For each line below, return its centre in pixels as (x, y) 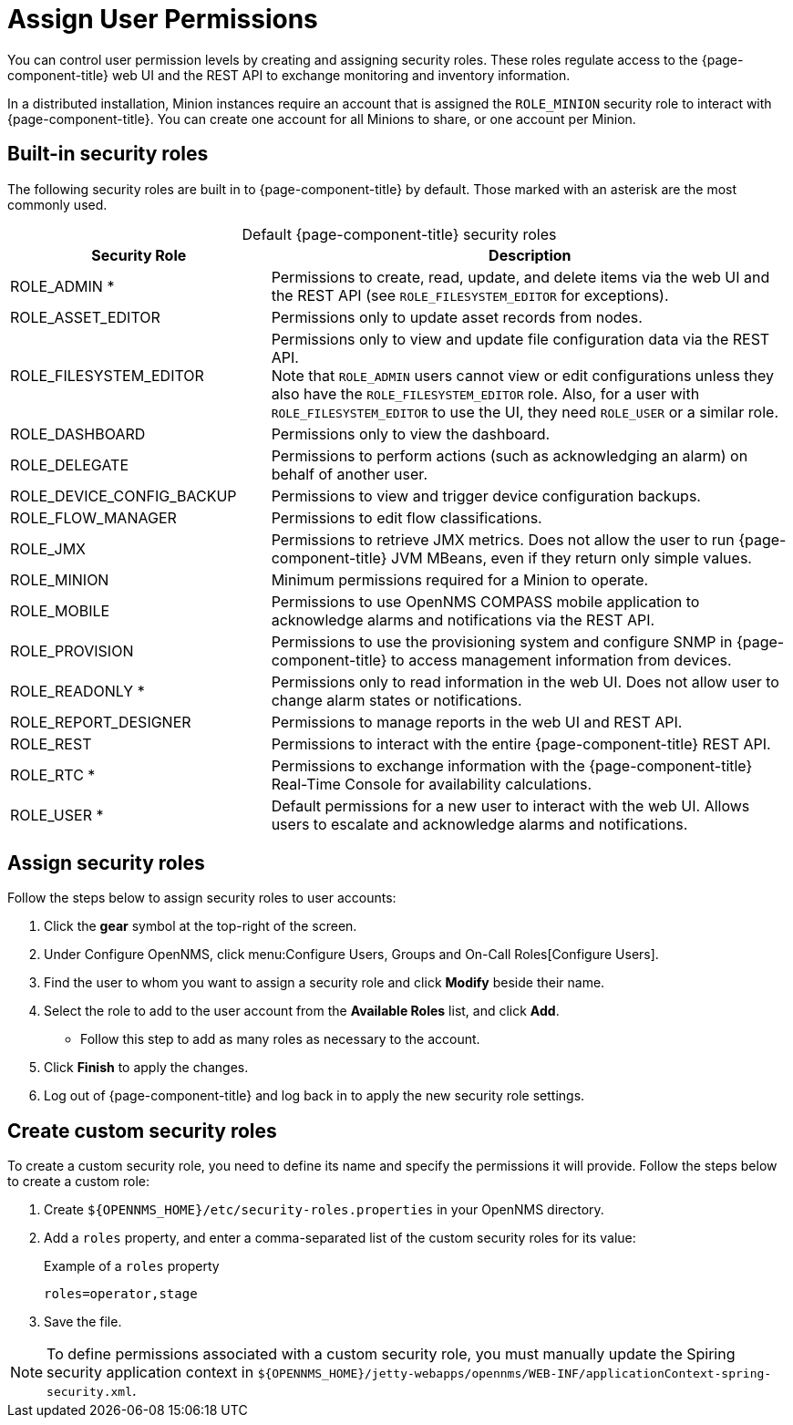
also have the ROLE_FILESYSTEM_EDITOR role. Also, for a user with (485, 393)
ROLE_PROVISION (72, 651)
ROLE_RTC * (53, 774)
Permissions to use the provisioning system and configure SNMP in (502, 641)
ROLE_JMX (48, 548)
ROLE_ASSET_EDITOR (85, 317)
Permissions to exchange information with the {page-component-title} (512, 765)
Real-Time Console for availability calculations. (432, 784)
